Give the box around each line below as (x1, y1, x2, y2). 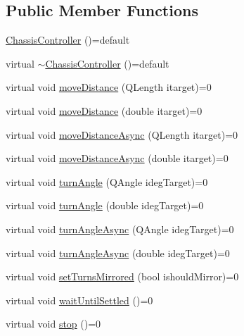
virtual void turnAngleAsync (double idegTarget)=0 (6, 245, 230, 260)
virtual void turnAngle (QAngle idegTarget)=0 (6, 174, 208, 189)
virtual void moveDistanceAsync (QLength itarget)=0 (6, 127, 238, 142)
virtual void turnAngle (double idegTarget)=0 (6, 198, 204, 213)
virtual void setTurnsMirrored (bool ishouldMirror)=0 (6, 269, 239, 284)
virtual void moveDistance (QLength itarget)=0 (6, 80, 212, 94)
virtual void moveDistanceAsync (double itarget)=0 (6, 151, 229, 166)
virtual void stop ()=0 (6, 316, 101, 331)
